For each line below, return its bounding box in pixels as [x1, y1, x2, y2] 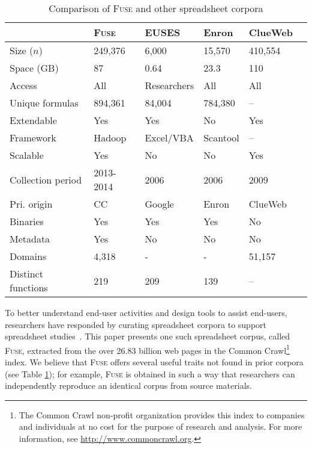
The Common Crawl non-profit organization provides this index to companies [19, 408, 305, 421]
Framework [10, 131, 56, 144]
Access [10, 78, 37, 92]
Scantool [203, 131, 239, 144]
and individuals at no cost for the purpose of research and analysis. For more [19, 420, 302, 433]
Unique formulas [10, 96, 79, 110]
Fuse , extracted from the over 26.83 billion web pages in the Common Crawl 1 [5, 342, 290, 356]
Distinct [10, 267, 43, 280]
